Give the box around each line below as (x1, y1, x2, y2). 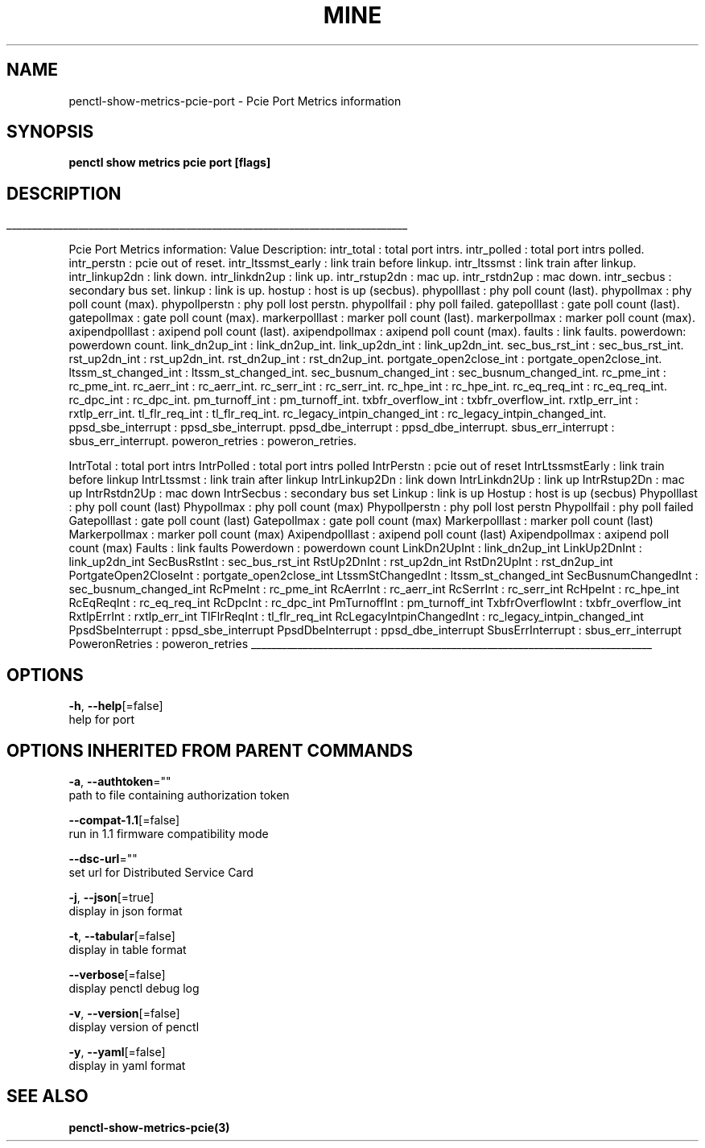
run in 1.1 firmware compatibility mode (68, 826, 269, 840)
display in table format (68, 942, 187, 956)
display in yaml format (68, 1058, 186, 1072)
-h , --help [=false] (68, 699, 163, 713)
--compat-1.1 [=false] (68, 812, 180, 827)
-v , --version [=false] (68, 1006, 180, 1020)
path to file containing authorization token (68, 787, 290, 802)
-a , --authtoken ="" (68, 774, 171, 788)
